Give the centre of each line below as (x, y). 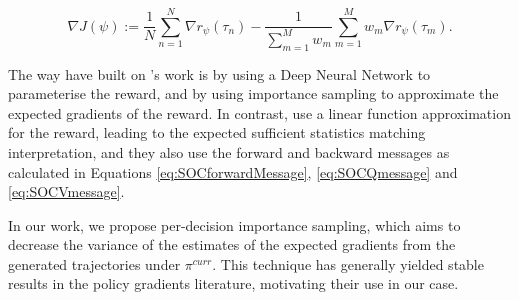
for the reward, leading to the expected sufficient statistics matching (217, 132)
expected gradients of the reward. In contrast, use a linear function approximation (259, 112)
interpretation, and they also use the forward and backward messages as (229, 151)
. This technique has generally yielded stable (348, 263)
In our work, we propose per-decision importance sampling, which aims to (234, 224)
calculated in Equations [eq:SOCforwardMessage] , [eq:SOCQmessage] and (233, 171)
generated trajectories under (94, 263)
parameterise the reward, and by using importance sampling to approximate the (253, 93)
